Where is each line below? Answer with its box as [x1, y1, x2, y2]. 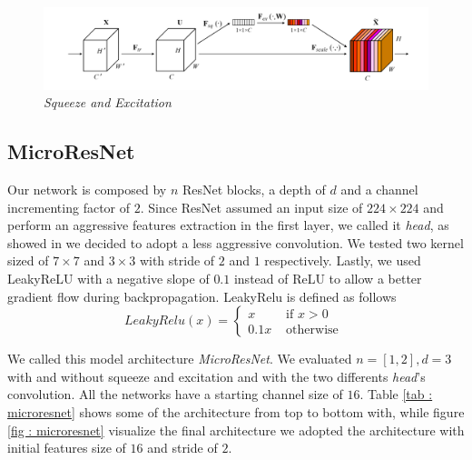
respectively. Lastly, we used [264, 251, 421, 270]
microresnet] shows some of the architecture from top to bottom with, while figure [7, 403, 465, 421]
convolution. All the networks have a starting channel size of [7, 385, 343, 404]
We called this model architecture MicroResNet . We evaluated [7, 349, 352, 368]
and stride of [147, 438, 218, 457]
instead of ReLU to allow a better [233, 269, 422, 288]
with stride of [139, 251, 215, 270]
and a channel [340, 180, 418, 199]
